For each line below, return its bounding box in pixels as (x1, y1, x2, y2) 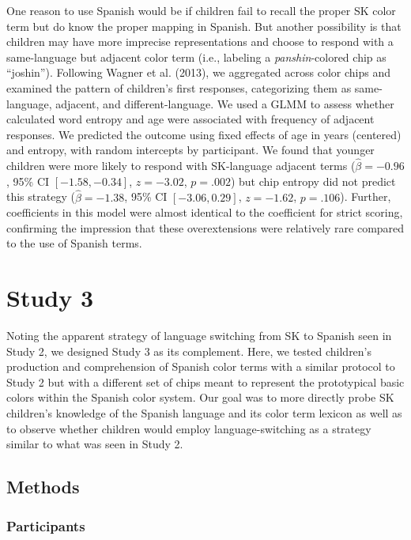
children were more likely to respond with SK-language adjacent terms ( (6, 157, 356, 174)
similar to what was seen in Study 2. (6, 436, 183, 452)
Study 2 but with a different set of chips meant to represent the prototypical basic (6, 373, 405, 390)
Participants (6, 515, 85, 535)
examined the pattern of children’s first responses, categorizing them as (6, 79, 352, 96)
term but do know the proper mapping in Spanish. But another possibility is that (6, 17, 402, 34)
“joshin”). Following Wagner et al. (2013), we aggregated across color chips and (6, 64, 390, 81)
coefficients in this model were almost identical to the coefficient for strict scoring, (6, 204, 403, 221)
